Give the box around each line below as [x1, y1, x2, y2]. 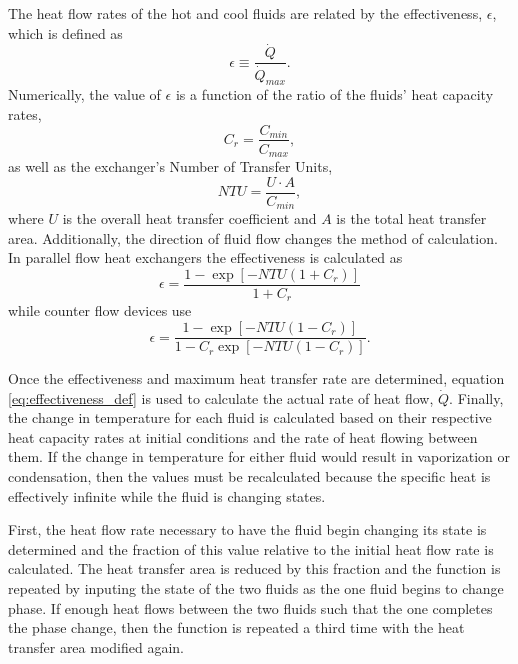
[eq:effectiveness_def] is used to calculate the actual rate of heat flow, [8, 387, 434, 408]
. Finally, [449, 387, 504, 408]
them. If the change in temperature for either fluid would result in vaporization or [8, 446, 511, 467]
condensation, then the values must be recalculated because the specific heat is [8, 466, 491, 487]
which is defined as [8, 22, 123, 43]
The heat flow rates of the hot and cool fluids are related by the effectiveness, [8, 3, 483, 23]
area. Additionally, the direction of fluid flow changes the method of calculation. [8, 227, 498, 248]
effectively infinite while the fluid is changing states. [8, 485, 326, 506]
